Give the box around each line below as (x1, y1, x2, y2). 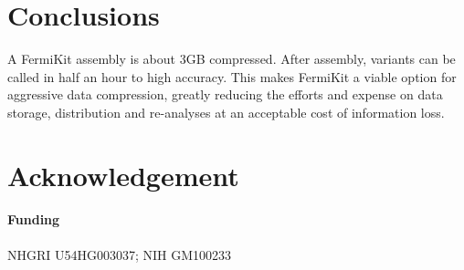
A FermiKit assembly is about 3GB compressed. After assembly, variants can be (7, 49, 456, 68)
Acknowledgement (7, 156, 239, 193)
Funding (7, 210, 60, 229)
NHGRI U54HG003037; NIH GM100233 (7, 244, 232, 264)
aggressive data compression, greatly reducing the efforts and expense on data (7, 85, 443, 104)
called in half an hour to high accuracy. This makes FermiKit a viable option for (7, 67, 457, 86)
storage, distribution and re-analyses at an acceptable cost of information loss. (7, 102, 445, 121)
